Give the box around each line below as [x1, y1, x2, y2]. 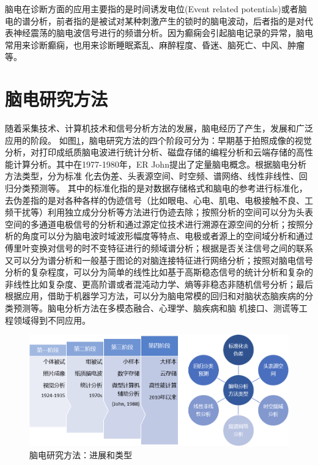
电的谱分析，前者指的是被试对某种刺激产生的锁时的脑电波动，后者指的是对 [5, 14, 305, 27]
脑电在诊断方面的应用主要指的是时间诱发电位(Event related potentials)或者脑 [5, 2, 307, 15]
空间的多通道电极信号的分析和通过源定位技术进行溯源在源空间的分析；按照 [5, 217, 305, 230]
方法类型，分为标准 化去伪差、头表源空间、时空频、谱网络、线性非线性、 [5, 169, 299, 182]
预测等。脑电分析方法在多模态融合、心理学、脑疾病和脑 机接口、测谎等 [13, 302, 299, 314]
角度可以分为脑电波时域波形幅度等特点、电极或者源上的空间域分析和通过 [21, 229, 313, 242]
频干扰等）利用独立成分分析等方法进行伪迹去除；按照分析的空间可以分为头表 [5, 206, 313, 218]
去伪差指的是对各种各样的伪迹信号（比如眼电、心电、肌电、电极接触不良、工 [5, 193, 313, 206]
